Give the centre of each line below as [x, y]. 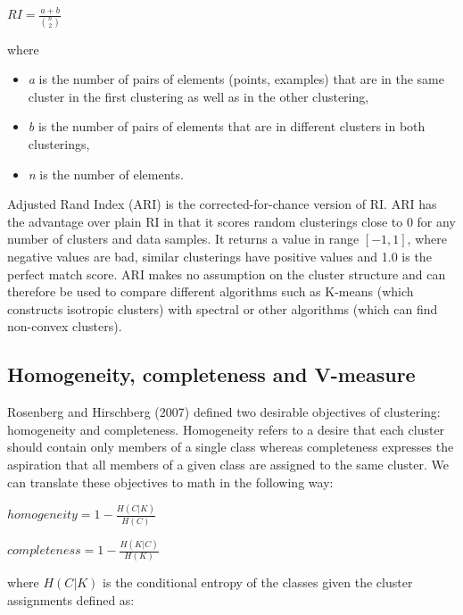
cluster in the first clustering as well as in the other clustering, [198, 96]
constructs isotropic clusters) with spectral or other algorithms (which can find [223, 308]
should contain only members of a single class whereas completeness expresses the [231, 447]
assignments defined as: [71, 599]
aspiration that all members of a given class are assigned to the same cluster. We [228, 464]
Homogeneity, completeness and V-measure [211, 374]
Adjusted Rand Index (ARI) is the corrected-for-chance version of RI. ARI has [222, 204]
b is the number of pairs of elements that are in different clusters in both [227, 126]
